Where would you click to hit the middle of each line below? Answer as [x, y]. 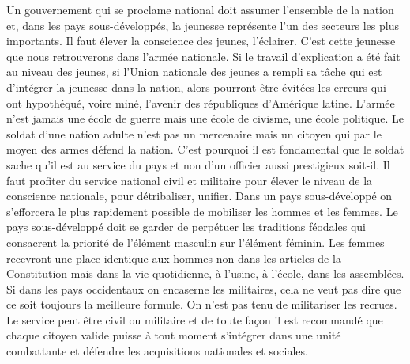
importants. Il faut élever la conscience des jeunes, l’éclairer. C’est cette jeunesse [201, 41]
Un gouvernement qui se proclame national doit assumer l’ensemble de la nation [200, 9]
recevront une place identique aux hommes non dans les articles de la [174, 258]
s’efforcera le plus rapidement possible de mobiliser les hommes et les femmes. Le [202, 211]
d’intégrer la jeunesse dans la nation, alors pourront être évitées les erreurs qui [196, 87]
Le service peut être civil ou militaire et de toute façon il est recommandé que [195, 319]
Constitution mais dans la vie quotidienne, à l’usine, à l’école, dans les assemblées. [205, 273]
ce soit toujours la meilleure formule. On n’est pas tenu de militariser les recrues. [202, 304]
